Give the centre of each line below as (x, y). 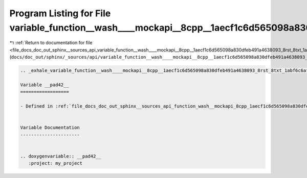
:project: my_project (56, 163)
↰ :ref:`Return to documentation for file (51, 43)
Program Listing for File (60, 13)
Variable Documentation (50, 128)
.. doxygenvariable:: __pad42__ (61, 156)
